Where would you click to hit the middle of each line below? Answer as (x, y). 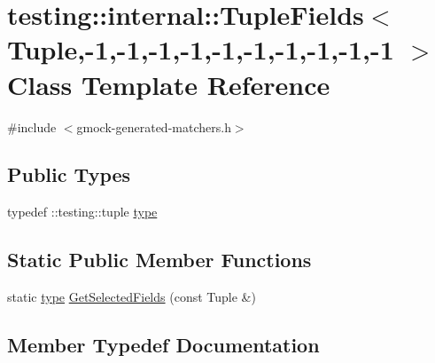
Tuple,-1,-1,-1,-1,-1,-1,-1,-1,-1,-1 (201, 49)
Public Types (69, 174)
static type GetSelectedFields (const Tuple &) (132, 297)
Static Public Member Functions (159, 260)
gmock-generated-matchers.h (154, 126)
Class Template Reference (169, 84)
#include (32, 126)
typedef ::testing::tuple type (82, 212)
